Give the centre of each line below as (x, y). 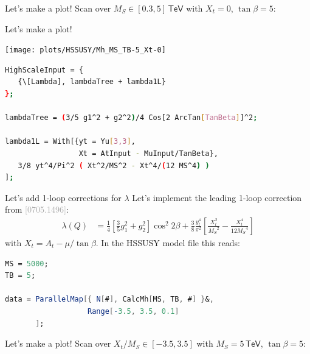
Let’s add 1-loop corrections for (63, 197)
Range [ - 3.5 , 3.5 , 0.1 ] (133, 311)
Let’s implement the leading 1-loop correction (217, 197)
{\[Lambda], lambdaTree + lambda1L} (92, 82)
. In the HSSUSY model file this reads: (168, 242)
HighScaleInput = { (44, 70)
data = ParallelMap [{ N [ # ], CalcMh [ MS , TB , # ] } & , (109, 299)
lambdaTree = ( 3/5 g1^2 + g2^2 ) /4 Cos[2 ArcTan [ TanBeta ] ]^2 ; (131, 118)
